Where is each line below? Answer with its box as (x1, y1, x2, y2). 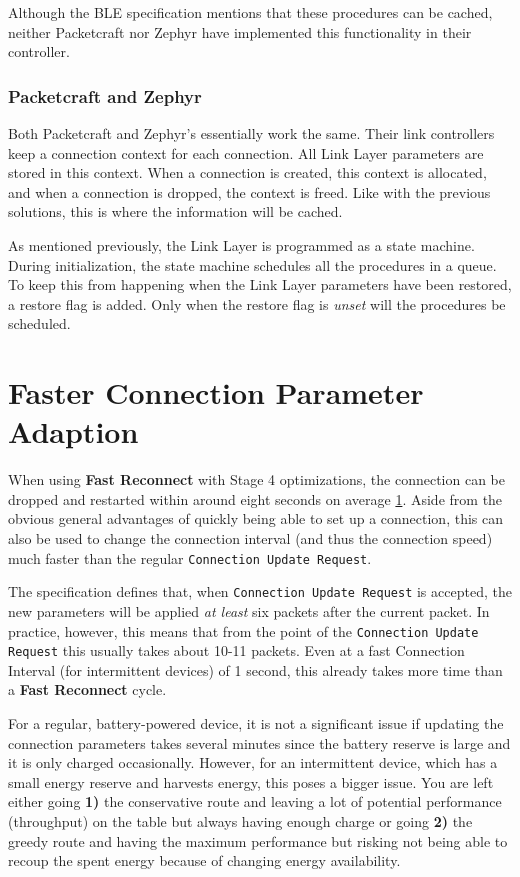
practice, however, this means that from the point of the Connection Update (8, 620, 479, 641)
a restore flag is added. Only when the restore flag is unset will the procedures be (8, 293, 506, 314)
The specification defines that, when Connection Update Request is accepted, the (8, 581, 512, 602)
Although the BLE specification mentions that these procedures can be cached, (8, 2, 493, 22)
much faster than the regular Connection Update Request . (8, 547, 372, 568)
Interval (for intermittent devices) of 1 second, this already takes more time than (8, 659, 503, 680)
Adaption (8, 411, 139, 452)
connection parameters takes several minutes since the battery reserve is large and (8, 732, 511, 753)
